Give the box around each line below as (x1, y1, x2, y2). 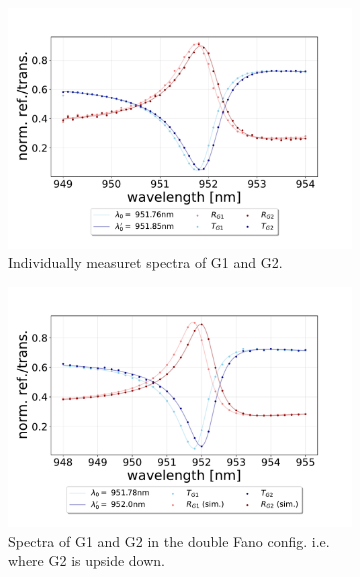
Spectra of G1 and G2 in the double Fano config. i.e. (8, 530, 330, 551)
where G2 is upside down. (8, 550, 166, 571)
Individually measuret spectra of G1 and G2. (8, 252, 283, 273)
